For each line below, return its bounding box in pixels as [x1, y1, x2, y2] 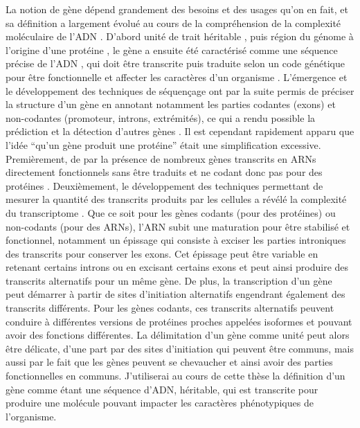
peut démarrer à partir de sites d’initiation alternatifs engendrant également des [6, 287, 345, 301]
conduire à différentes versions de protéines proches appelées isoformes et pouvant [6, 314, 352, 328]
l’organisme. [6, 409, 57, 423]
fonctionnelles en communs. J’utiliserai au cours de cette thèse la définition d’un [6, 368, 345, 383]
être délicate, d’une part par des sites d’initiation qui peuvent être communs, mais [6, 341, 354, 355]
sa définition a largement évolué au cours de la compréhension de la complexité [6, 15, 341, 30]
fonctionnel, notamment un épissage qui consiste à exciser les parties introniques [6, 233, 346, 247]
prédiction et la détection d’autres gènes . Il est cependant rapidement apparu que [6, 124, 354, 139]
